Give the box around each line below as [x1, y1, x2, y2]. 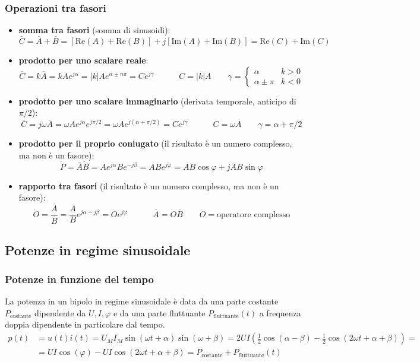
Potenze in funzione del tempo [5, 271, 154, 286]
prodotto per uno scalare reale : [18, 54, 149, 66]
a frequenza [259, 306, 301, 319]
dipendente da [34, 306, 86, 319]
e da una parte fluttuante [113, 306, 206, 319]
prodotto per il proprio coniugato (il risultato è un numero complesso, [18, 137, 292, 150]
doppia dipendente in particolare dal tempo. [5, 318, 165, 331]
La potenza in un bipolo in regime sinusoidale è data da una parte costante [5, 295, 279, 307]
